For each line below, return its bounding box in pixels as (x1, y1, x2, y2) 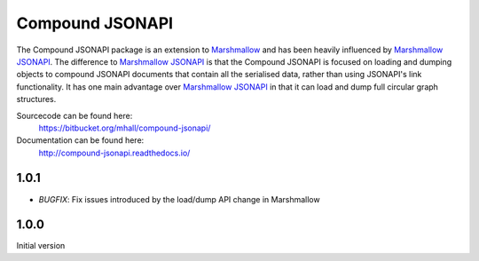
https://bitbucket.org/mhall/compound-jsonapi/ (38, 123, 211, 133)
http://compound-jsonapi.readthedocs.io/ (38, 147, 191, 158)
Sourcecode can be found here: (16, 110, 133, 121)
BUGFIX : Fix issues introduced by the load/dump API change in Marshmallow (38, 194, 320, 204)
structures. (16, 94, 57, 105)
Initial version (16, 241, 66, 251)
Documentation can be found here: (16, 135, 145, 146)
